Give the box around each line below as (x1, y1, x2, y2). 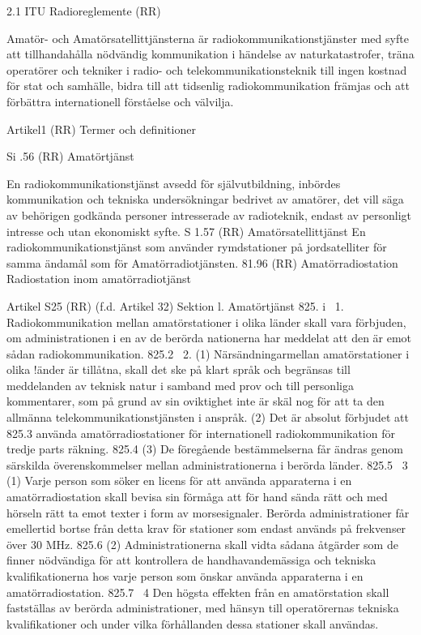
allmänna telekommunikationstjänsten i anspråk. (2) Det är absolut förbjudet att (6, 409, 409, 426)
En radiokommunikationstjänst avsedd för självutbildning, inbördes (6, 174, 341, 191)
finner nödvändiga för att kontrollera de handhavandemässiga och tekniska (6, 551, 376, 568)
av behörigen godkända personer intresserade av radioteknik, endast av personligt (6, 206, 412, 223)
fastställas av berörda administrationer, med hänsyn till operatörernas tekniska (6, 599, 399, 616)
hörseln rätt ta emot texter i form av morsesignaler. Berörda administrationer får (6, 504, 410, 521)
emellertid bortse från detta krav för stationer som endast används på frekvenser (6, 520, 406, 537)
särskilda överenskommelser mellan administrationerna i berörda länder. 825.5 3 (6, 456, 408, 473)
